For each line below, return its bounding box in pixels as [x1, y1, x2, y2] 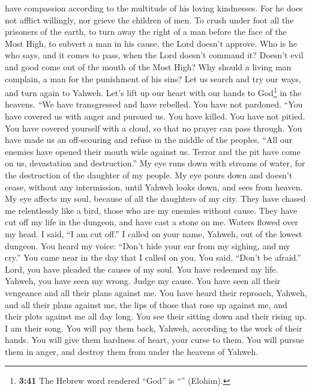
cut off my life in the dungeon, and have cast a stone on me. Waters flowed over [5, 216, 298, 228]
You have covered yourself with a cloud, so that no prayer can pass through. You [5, 121, 302, 134]
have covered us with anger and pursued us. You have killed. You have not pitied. [5, 110, 305, 122]
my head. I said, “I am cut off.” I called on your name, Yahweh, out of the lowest [5, 227, 302, 240]
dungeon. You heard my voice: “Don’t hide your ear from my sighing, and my [5, 239, 290, 252]
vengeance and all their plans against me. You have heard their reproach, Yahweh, [5, 286, 307, 299]
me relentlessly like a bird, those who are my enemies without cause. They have [5, 204, 298, 216]
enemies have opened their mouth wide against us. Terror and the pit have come [5, 145, 301, 157]
